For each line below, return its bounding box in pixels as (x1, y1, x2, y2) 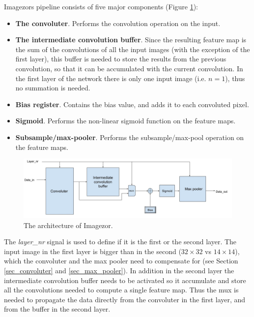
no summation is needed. (15, 83, 90, 93)
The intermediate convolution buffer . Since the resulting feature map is (15, 34, 247, 45)
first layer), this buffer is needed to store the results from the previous (15, 54, 226, 64)
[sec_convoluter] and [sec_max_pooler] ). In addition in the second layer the (4, 265, 234, 275)
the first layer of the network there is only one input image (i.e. (15, 73, 206, 83)
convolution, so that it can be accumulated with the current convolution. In (15, 63, 243, 73)
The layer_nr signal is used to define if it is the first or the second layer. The (4, 236, 237, 247)
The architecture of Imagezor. (24, 220, 113, 230)
